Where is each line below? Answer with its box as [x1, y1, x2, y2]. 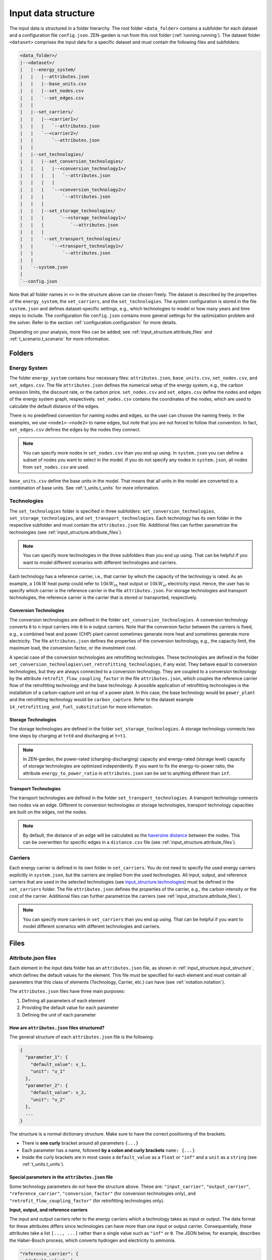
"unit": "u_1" [30, 1068, 65, 1075]
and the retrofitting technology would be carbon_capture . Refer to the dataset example [9, 697, 194, 703]
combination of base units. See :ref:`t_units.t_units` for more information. [9, 485, 160, 491]
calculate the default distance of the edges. [9, 403, 100, 409]
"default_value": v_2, [30, 1090, 87, 1096]
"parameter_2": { [25, 1083, 68, 1088]
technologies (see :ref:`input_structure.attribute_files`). [9, 529, 123, 535]
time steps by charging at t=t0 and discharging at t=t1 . [9, 733, 127, 739]
